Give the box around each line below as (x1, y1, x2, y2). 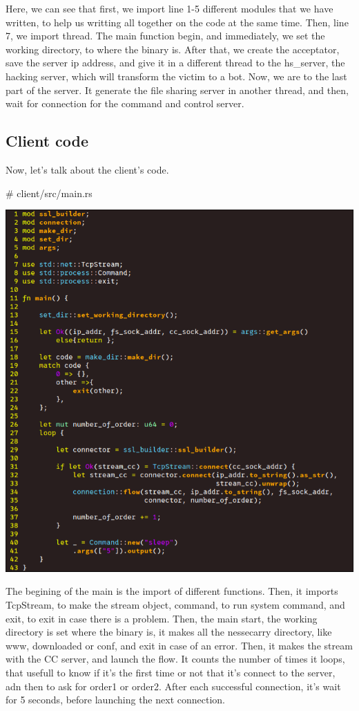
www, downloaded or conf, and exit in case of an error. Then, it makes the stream (6, 638, 353, 652)
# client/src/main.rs (6, 185, 93, 200)
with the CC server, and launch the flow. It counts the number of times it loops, (6, 652, 345, 666)
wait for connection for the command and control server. (6, 96, 244, 111)
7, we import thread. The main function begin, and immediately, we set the (6, 28, 325, 43)
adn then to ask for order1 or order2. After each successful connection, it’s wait (6, 678, 341, 693)
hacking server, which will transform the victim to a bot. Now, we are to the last (6, 68, 347, 83)
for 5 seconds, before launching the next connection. (6, 692, 225, 707)
